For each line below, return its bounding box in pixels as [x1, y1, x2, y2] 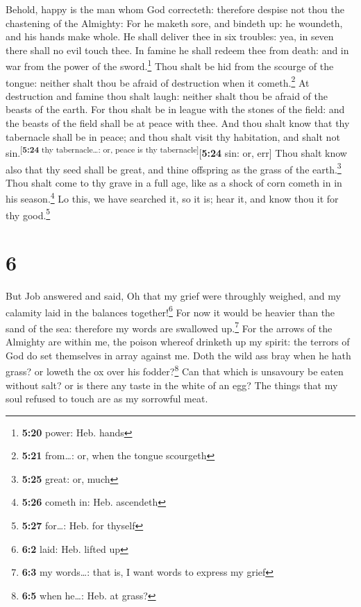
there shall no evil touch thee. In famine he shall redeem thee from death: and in [6, 42, 349, 57]
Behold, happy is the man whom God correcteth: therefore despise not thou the [6, 2, 344, 16]
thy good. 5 [6, 205, 51, 222]
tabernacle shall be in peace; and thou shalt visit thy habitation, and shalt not [6, 129, 340, 144]
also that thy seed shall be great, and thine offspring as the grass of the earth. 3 [6, 160, 342, 176]
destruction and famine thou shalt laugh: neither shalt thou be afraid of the [6, 88, 328, 103]
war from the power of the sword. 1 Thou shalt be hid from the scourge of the [6, 57, 334, 74]
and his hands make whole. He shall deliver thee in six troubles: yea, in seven [6, 29, 334, 44]
